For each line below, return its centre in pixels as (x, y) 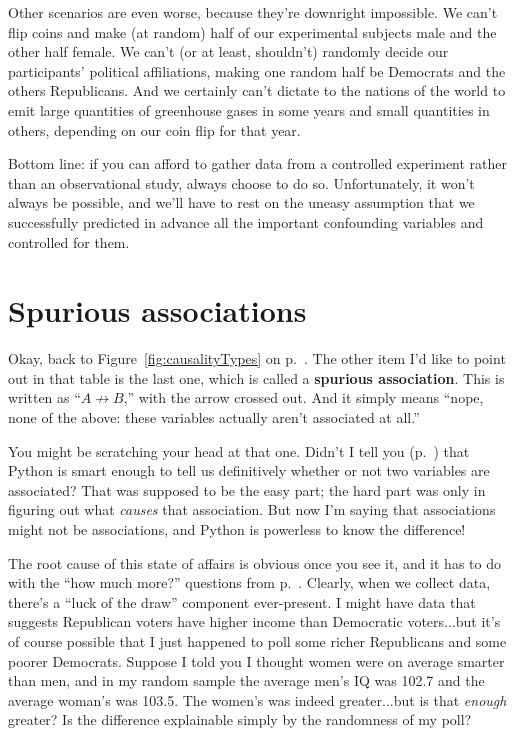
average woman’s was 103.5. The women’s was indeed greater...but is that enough (257, 699)
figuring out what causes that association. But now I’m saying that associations (252, 509)
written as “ (44, 397)
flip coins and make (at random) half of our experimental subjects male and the (252, 31)
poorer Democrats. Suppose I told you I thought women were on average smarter (256, 660)
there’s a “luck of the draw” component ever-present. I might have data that (242, 601)
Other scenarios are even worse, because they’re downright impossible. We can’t (253, 12)
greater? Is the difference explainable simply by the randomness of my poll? (240, 719)
